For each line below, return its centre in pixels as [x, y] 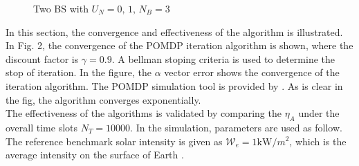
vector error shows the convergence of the [252, 72]
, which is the [318, 141]
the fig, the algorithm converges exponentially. [103, 99]
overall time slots [42, 127]
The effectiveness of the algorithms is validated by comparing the [144, 113]
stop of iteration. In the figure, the [79, 72]
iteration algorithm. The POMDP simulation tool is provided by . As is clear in [174, 85]
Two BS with [61, 8]
